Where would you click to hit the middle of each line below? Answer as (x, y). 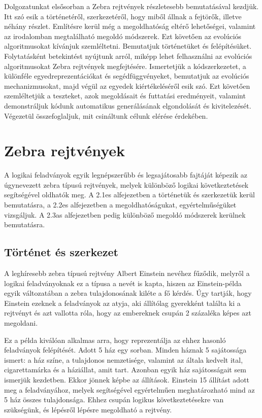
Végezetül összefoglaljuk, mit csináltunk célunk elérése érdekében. (106, 115)
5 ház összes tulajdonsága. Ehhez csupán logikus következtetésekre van (114, 399)
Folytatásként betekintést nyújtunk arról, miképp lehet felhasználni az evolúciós (128, 56)
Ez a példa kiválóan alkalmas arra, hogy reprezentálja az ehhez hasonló (115, 340)
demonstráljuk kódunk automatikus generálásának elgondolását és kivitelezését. (128, 105)
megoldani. (21, 322)
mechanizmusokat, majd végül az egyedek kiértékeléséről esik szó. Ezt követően (127, 85)
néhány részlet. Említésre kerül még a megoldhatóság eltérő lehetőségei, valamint (130, 26)
